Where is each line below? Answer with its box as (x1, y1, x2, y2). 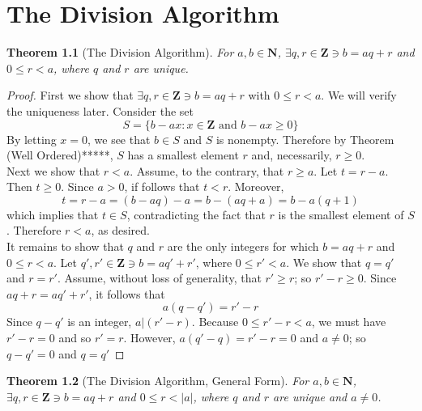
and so (58, 329, 92, 346)
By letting (6, 130, 57, 147)
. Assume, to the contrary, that (130, 162, 284, 179)
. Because (191, 313, 239, 330)
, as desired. (91, 222, 150, 239)
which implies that (6, 205, 99, 222)
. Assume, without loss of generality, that (57, 269, 262, 286)
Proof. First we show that (6, 87, 134, 104)
